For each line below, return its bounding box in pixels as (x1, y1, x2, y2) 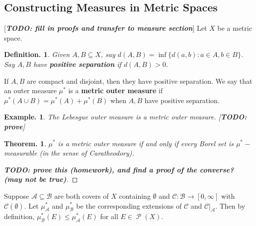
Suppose (4, 190, 29, 201)
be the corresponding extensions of (76, 200, 182, 211)
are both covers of (54, 190, 109, 201)
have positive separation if (33, 58, 121, 69)
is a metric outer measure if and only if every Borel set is (58, 138, 234, 148)
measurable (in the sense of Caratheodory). (4, 148, 134, 158)
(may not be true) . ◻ (4, 174, 78, 184)
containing (119, 190, 151, 201)
